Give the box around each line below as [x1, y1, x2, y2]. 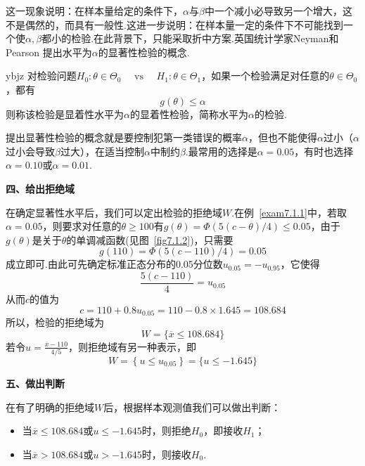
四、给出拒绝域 [6, 181, 75, 195]
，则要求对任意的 [42, 219, 122, 233]
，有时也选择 [294, 143, 354, 158]
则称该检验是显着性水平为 [6, 106, 124, 121]
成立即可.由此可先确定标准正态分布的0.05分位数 [6, 257, 223, 271]
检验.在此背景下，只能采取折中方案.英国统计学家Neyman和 [71, 31, 339, 46]
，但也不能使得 [248, 130, 317, 145]
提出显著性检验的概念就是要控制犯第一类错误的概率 [6, 130, 242, 145]
